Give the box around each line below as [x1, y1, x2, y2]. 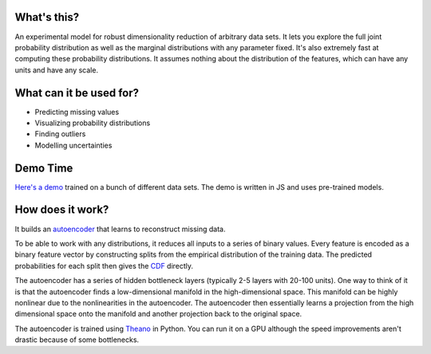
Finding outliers [34, 129, 86, 139]
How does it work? [14, 203, 109, 217]
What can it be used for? [14, 86, 140, 100]
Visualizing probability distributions [34, 118, 151, 128]
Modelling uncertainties [34, 140, 113, 150]
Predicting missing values [34, 107, 120, 116]
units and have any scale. [14, 65, 99, 75]
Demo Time [14, 161, 73, 175]
